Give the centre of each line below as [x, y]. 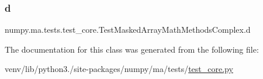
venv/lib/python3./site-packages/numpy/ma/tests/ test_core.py [119, 69]
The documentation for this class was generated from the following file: [132, 49]
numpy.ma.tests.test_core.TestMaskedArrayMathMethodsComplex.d [128, 30]
